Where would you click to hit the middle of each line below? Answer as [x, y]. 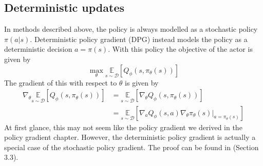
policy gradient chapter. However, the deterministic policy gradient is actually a [130, 137]
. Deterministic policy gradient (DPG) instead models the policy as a [139, 39]
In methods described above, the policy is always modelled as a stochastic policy [131, 29]
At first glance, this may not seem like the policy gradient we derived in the [123, 127]
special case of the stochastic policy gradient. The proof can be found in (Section [131, 147]
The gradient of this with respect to [61, 82]
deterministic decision [38, 49]
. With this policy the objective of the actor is [180, 49]
